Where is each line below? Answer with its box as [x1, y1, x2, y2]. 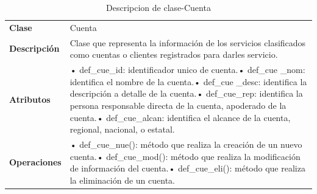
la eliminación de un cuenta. [69, 173, 175, 186]
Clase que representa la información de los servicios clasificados [69, 36, 306, 49]
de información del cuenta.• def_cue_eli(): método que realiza [69, 162, 305, 175]
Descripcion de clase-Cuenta [106, 1, 211, 13]
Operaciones [9, 156, 62, 168]
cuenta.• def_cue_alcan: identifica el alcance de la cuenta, [69, 111, 291, 123]
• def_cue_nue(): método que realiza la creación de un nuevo [69, 137, 302, 150]
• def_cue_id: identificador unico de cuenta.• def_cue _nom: [69, 63, 305, 76]
